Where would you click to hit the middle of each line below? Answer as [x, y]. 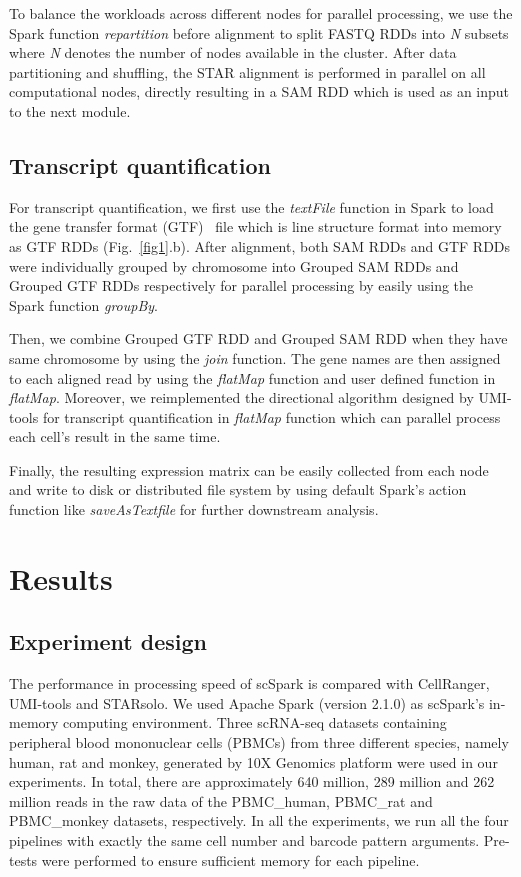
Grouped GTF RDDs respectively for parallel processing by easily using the [241, 285]
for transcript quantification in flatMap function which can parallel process [271, 416]
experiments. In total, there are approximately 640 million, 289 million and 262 [252, 781]
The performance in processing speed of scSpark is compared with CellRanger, [249, 683]
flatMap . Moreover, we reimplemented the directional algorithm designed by [241, 397]
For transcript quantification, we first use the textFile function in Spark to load [251, 206]
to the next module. [70, 110]
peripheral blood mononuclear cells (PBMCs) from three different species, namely [259, 742]
